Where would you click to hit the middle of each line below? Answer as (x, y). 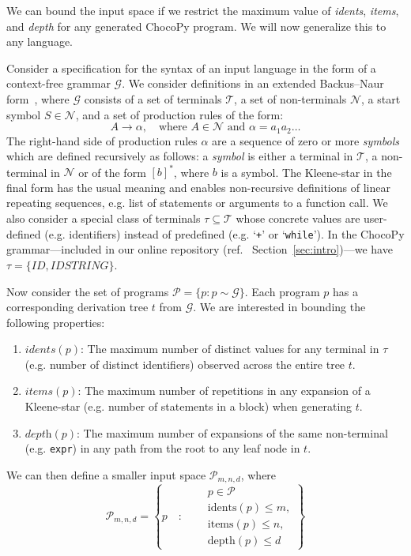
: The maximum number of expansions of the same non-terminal (232, 432)
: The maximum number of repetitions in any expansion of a (224, 391)
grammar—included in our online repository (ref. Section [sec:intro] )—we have (200, 249)
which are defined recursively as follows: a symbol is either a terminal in (180, 156)
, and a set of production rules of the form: (179, 114)
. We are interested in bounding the (279, 307)
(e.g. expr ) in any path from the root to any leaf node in (162, 448)
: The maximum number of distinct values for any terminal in (230, 349)
